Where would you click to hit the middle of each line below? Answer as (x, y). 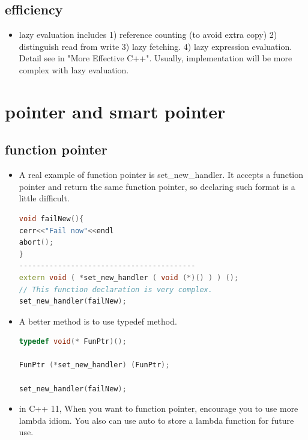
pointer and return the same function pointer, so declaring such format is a (157, 186)
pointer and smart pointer (115, 111)
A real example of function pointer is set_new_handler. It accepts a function (161, 175)
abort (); (36, 243)
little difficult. (44, 198)
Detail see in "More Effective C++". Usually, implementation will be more (156, 58)
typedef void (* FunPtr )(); (73, 342)
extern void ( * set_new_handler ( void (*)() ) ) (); (129, 277)
